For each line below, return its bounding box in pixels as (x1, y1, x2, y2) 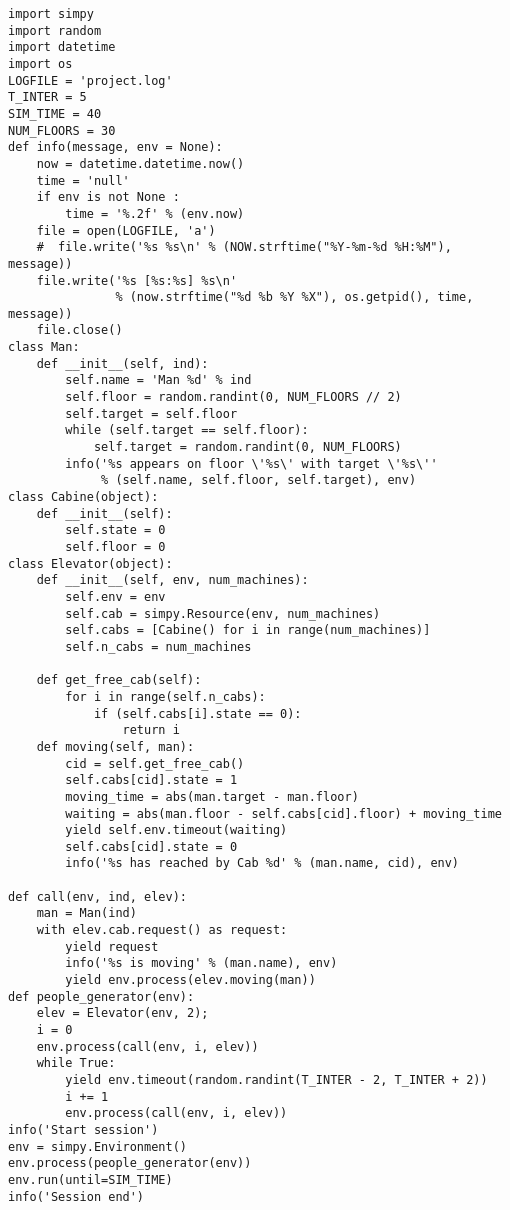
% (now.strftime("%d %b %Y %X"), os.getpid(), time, (115, 290, 474, 305)
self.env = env (65, 589, 166, 604)
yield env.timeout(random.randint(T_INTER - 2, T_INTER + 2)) (65, 1073, 488, 1087)
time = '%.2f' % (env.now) (65, 206, 245, 221)
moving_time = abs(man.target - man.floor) (65, 789, 359, 804)
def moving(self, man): (36, 739, 195, 754)
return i (122, 723, 180, 738)
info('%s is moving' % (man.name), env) (65, 956, 338, 971)
